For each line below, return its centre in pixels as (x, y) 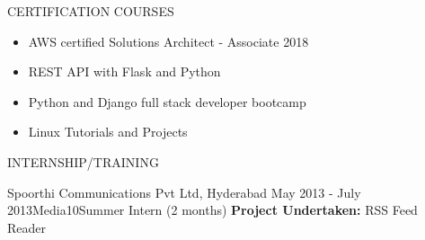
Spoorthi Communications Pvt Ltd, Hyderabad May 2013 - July (184, 192)
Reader (27, 227)
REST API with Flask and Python (124, 71)
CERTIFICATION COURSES (91, 11)
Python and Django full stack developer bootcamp (167, 101)
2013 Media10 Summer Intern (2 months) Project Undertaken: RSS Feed (212, 210)
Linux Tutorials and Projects (108, 132)
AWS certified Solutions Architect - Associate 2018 (168, 41)
